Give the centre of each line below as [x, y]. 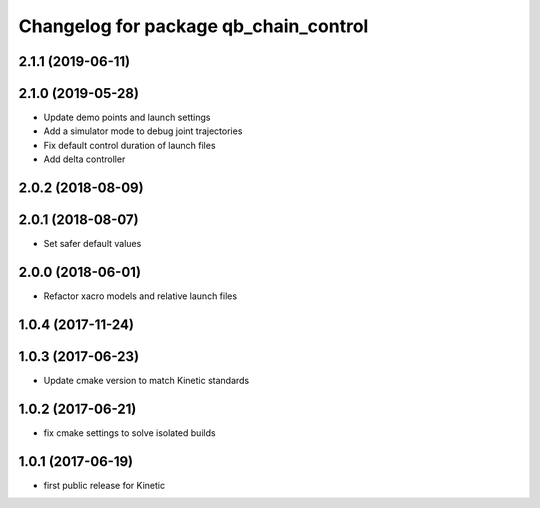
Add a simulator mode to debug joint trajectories [143, 131]
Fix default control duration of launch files [129, 145]
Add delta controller [84, 159]
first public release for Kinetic [104, 485]
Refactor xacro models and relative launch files [140, 296]
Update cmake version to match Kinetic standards [146, 380]
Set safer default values [92, 244]
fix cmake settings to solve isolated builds [129, 432]
